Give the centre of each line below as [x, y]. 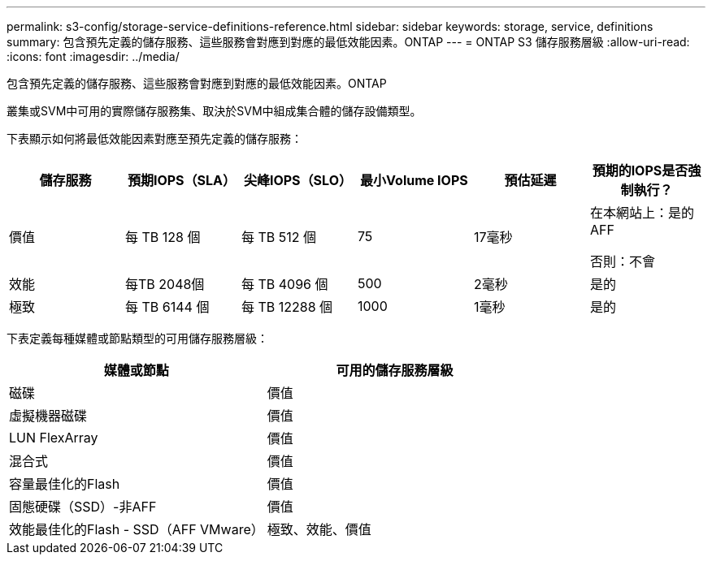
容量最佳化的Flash [65, 484]
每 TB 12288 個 [287, 307]
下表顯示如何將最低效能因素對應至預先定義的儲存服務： [154, 138]
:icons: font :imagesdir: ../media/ [93, 56]
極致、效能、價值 [319, 529]
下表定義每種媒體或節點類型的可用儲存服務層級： [137, 338]
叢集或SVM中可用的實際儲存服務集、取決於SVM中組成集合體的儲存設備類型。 [214, 111]
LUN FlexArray [54, 438]
